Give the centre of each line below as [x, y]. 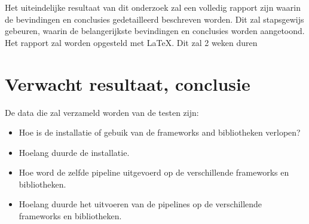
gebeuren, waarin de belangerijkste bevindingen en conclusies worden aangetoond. [155, 31]
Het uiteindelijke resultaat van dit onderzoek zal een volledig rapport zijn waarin [153, 7]
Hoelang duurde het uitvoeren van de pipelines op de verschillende [140, 204]
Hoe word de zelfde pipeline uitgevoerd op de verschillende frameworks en [154, 172]
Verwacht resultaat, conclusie [128, 83]
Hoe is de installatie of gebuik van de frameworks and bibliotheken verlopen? [160, 132]
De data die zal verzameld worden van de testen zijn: [102, 112]
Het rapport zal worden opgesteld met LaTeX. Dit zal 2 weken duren [131, 42]
